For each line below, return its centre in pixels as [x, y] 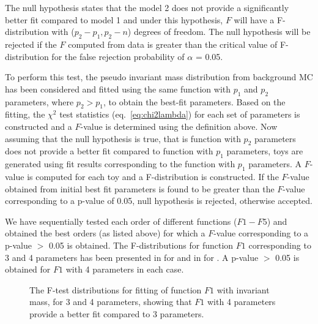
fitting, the [25, 114]
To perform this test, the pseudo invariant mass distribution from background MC [159, 77]
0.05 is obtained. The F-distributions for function [141, 245]
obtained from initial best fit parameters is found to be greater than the [140, 188]
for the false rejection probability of [118, 56]
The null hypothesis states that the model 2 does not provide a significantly [147, 7]
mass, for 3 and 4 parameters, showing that [111, 302]
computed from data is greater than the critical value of [173, 44]
